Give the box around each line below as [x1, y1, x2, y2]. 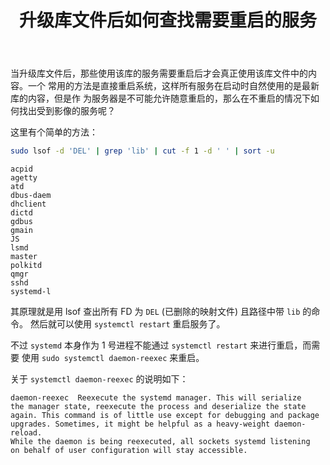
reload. [10, 428, 43, 438]
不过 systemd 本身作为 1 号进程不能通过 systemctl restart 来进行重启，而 [10, 339, 312, 351]
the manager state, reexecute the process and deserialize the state [10, 402, 307, 412]
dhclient [10, 199, 47, 210]
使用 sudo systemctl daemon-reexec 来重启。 [21, 352, 205, 364]
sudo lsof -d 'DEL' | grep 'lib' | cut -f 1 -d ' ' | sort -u [10, 146, 275, 156]
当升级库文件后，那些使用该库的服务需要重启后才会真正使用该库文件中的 [10, 67, 308, 80]
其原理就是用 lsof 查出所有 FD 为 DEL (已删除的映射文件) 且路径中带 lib [10, 306, 301, 318]
